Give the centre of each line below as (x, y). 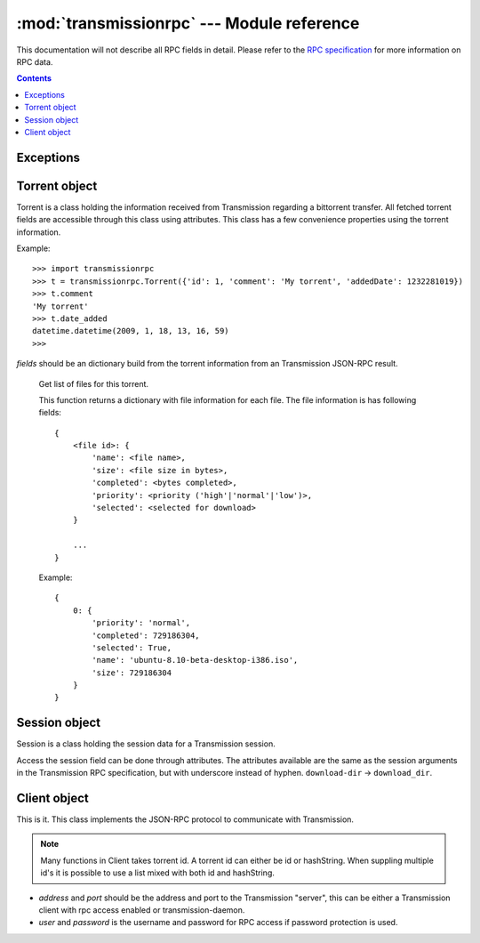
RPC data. (35, 61)
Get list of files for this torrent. (94, 383)
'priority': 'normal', (141, 623)
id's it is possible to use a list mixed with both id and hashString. (158, 873)
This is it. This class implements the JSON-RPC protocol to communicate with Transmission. (185, 819)
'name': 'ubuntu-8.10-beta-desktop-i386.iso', (195, 660)
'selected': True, (132, 648)
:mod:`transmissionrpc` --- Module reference (188, 23)
